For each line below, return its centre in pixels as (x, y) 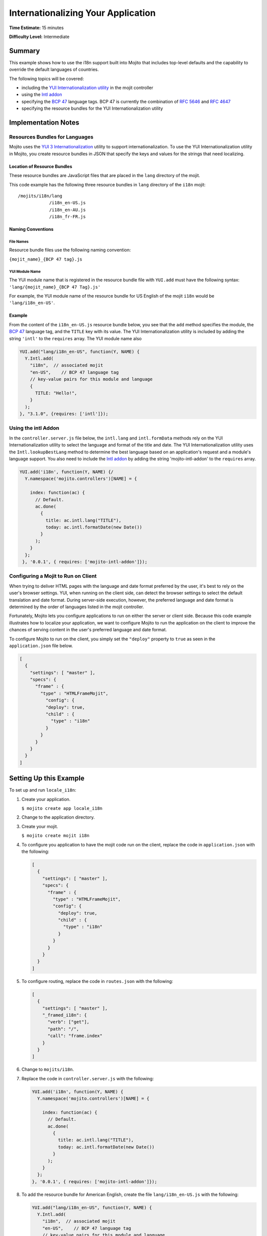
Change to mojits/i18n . (48, 1069)
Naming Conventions (31, 229)
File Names (19, 242)
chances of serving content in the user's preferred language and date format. (88, 630)
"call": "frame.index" (75, 1036)
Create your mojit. (40, 826)
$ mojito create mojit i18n (56, 836)
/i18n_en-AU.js (67, 210)
